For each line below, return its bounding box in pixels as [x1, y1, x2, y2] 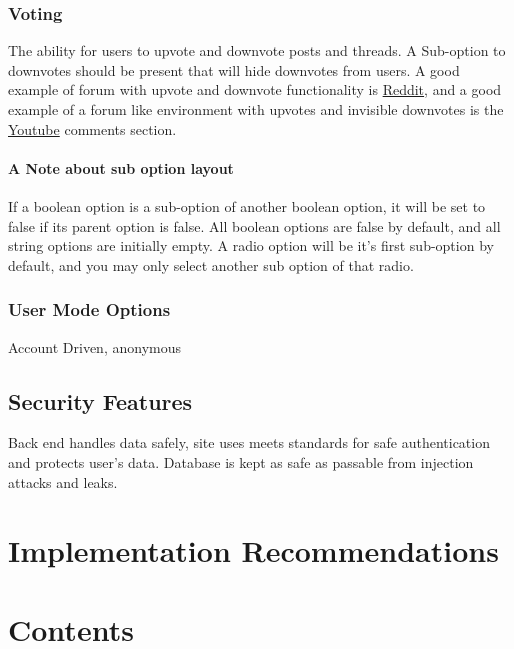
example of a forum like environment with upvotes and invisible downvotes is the [8, 99, 504, 119]
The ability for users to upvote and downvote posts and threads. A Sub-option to [8, 40, 506, 61]
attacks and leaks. [8, 471, 118, 492]
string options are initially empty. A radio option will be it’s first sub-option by [8, 235, 494, 256]
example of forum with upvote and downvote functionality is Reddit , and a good [8, 79, 502, 100]
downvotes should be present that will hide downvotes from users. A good [8, 59, 460, 80]
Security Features [8, 385, 193, 416]
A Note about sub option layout [8, 157, 234, 178]
